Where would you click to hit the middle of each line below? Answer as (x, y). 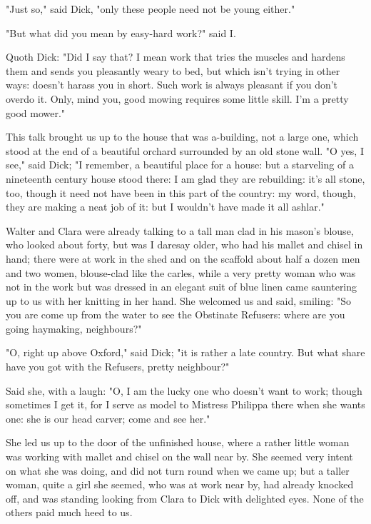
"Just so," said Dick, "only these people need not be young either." (151, 9)
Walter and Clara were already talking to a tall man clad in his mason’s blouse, (180, 230)
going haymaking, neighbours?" (74, 328)
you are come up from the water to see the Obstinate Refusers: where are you (176, 314)
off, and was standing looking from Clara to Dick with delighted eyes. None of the (185, 498)
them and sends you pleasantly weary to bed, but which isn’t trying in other (173, 70)
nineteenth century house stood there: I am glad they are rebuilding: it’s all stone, (185, 178)
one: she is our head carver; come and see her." (108, 418)
